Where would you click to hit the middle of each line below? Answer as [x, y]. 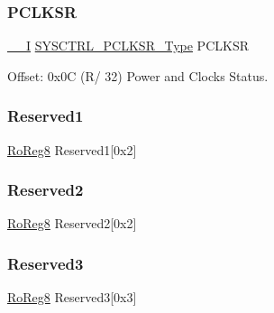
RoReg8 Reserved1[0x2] [72, 149]
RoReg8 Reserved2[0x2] [72, 223]
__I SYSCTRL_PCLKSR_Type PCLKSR [128, 46]
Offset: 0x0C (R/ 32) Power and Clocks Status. [138, 75]
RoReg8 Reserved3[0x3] [72, 297]
